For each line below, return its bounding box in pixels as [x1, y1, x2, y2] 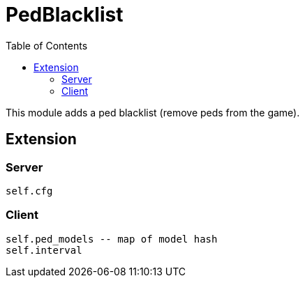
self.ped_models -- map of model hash [6, 233, 218, 245]
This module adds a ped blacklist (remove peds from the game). [6, 106, 300, 118]
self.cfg [6, 185, 53, 197]
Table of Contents [6, 39, 88, 52]
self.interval [6, 244, 82, 256]
